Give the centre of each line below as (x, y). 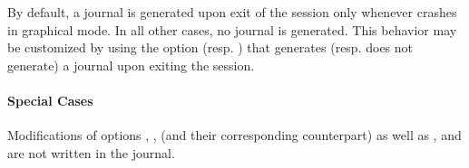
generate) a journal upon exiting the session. (131, 65)
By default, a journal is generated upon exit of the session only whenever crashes (232, 12)
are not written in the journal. (91, 152)
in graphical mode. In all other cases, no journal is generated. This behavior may (232, 29)
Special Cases (50, 100)
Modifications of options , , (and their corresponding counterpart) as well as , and (234, 135)
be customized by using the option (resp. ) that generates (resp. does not (210, 47)
